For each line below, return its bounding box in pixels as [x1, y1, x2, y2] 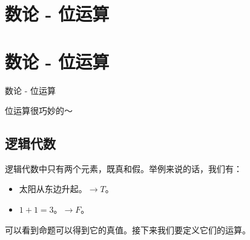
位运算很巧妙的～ [5, 104, 73, 117]
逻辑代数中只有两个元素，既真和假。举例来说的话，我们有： [5, 162, 242, 175]
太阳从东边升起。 [19, 182, 87, 195]
